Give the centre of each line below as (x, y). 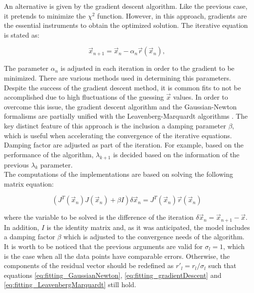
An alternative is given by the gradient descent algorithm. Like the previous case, (126, 6)
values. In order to (201, 97)
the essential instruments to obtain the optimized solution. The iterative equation (126, 25)
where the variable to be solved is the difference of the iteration (99, 217)
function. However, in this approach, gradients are (172, 15)
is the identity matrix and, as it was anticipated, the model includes (148, 227)
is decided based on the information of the (176, 154)
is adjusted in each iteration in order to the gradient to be (148, 68)
